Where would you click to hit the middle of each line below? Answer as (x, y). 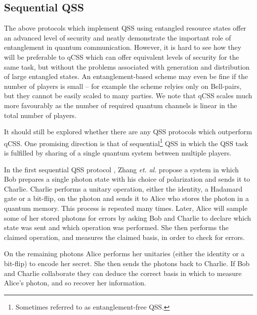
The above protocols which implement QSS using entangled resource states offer (125, 28)
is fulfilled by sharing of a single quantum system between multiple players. (118, 152)
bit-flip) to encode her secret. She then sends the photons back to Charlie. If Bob (127, 263)
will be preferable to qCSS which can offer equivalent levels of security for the (122, 57)
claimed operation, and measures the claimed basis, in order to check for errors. (125, 237)
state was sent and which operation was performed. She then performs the (116, 227)
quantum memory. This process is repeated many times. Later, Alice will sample (126, 208)
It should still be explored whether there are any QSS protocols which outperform (128, 132)
